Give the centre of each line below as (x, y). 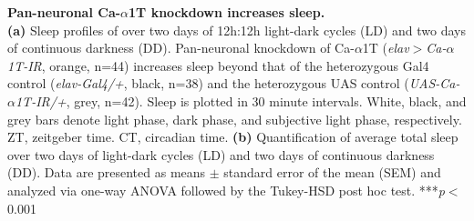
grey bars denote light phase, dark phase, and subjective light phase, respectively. (235, 119)
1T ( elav (386, 48)
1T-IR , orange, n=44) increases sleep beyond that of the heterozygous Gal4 (218, 65)
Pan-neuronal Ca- (64, 12)
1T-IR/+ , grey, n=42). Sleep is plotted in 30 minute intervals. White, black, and (241, 100)
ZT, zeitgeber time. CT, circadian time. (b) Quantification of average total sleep (233, 137)
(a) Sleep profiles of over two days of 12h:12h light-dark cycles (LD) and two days (237, 30)
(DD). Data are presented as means (107, 172)
